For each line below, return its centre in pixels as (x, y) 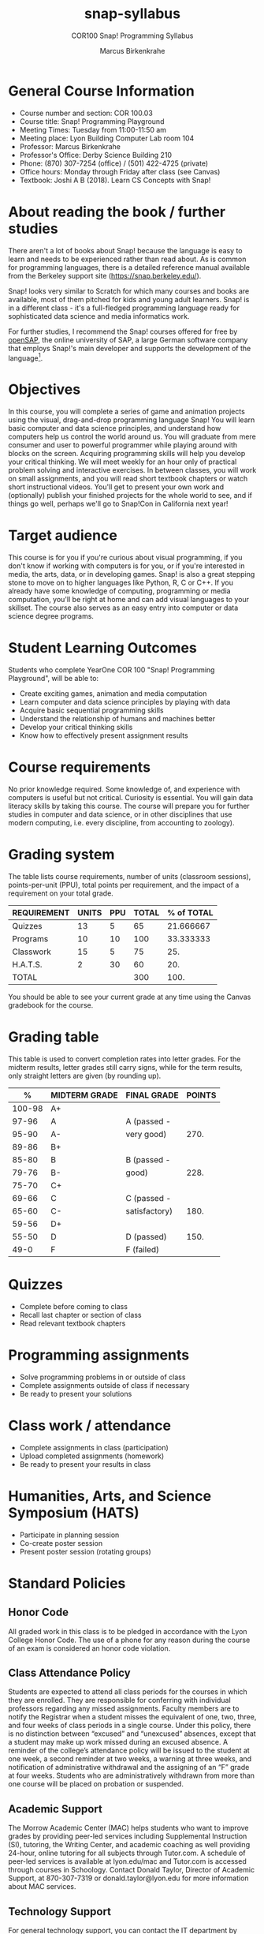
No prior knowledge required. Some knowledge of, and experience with (124, 789)
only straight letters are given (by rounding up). (85, 1075)
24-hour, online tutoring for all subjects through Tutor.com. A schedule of (127, 1853)
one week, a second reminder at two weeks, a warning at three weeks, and (130, 1759)
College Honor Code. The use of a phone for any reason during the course (129, 1640)
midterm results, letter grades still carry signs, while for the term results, (125, 1067)
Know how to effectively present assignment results (104, 735)
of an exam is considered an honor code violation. (89, 1648)
